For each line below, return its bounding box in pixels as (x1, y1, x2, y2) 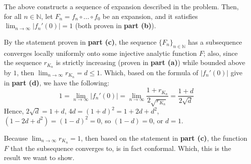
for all (4, 11, 22, 21)
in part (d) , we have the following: (4, 77, 109, 87)
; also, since (203, 48, 238, 58)
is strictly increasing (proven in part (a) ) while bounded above (55, 57, 246, 67)
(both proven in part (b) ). (75, 20, 156, 31)
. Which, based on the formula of (100, 67, 198, 78)
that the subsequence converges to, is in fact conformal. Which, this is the (10, 143, 231, 153)
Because (4, 132, 28, 143)
